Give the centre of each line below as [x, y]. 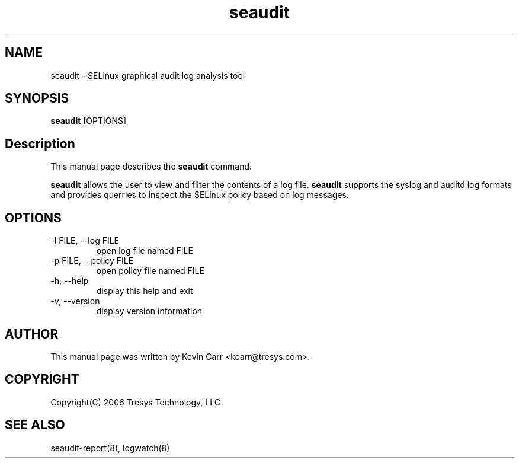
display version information [149, 311]
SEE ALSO [35, 425]
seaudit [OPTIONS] [89, 121]
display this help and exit [145, 291]
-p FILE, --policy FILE [92, 261]
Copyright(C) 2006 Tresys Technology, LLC [135, 402]
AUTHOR [32, 334]
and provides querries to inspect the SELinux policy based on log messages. [200, 195]
